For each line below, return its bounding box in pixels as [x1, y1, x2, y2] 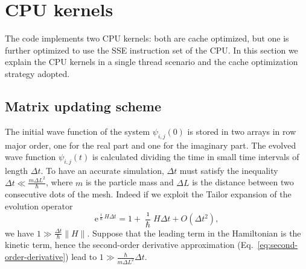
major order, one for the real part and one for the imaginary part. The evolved [5, 138, 296, 151]
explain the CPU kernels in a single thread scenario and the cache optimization [5, 55, 298, 68]
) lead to [65, 250, 97, 263]
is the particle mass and [85, 176, 174, 188]
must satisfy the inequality [179, 164, 278, 176]
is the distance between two [192, 176, 294, 188]
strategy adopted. [5, 67, 70, 79]
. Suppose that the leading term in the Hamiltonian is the [87, 226, 301, 239]
